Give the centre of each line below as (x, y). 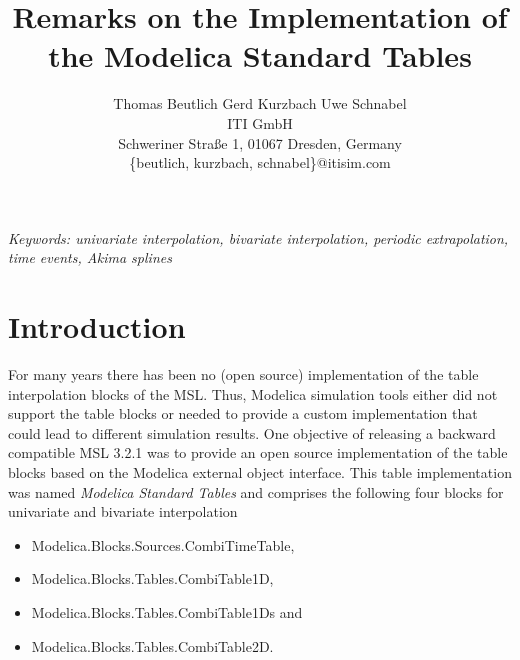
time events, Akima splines (90, 257)
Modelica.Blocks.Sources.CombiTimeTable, (163, 544)
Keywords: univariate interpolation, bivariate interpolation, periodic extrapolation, (258, 237)
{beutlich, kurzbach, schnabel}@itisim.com (260, 162)
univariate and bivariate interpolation (123, 511)
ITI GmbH (260, 122)
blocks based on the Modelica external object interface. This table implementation (260, 471)
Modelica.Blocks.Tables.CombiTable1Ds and (167, 611)
